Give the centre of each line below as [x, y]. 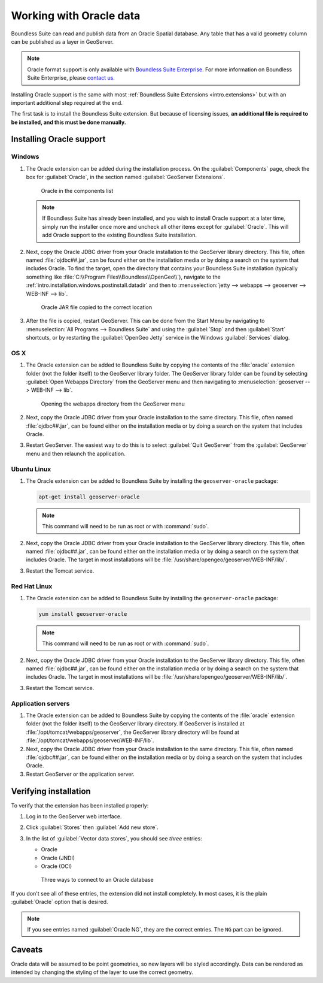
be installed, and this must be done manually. [69, 122]
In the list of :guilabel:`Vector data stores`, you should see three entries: [114, 838]
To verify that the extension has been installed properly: [80, 805]
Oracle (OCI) [57, 866]
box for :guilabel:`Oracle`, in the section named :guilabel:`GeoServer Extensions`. [126, 177]
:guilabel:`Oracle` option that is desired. [60, 902]
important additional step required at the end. [67, 102]
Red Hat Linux [32, 586]
